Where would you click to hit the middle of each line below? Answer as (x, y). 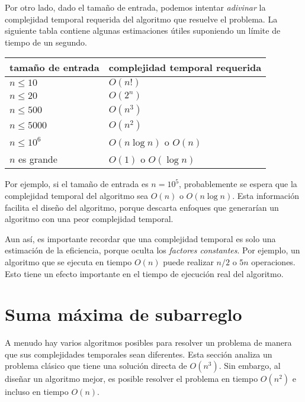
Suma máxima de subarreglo (123, 314)
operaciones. (273, 261)
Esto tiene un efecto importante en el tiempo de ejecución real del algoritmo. (144, 273)
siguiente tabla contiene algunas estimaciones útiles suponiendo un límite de (143, 30)
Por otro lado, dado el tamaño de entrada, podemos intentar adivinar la (135, 7)
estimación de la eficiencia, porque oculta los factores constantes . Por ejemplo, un (152, 250)
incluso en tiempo (37, 392)
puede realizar (188, 261)
